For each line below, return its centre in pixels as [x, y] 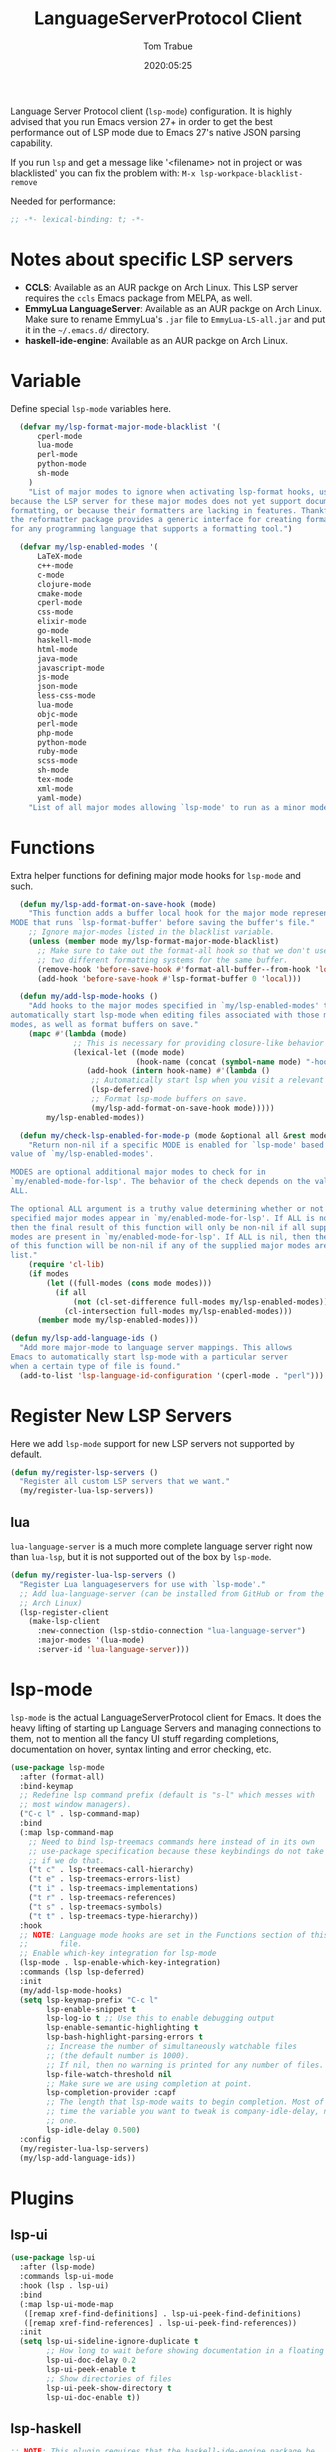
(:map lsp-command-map [66, 1832]
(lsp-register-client [64, 1612]
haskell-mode [64, 640]
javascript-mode [70, 668]
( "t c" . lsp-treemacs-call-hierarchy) [111, 1870]
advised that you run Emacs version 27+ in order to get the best [141, 121]
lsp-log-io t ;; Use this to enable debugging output [160, 2018]
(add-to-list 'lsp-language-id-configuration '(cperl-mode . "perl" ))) [172, 1375]
